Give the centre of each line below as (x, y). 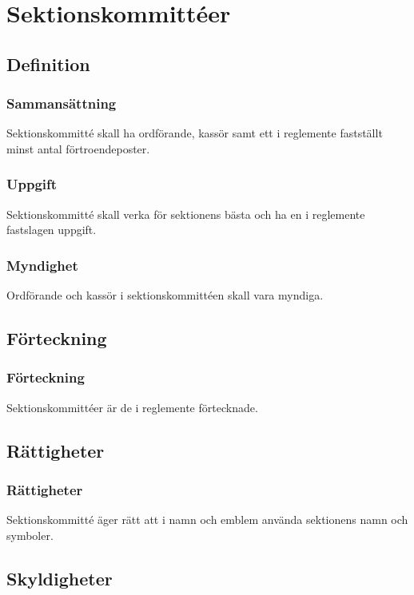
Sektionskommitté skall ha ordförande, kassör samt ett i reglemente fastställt (195, 133)
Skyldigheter (60, 578)
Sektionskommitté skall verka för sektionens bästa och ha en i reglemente (186, 214)
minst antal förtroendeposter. (78, 148)
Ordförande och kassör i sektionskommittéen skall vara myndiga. (165, 295)
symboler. (30, 535)
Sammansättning (62, 103)
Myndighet (42, 265)
